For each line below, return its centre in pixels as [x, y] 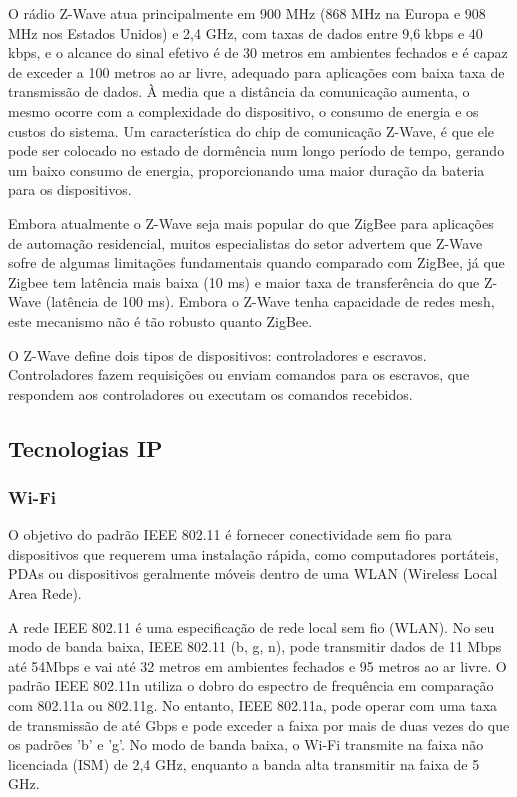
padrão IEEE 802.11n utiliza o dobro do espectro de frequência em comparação [251, 685]
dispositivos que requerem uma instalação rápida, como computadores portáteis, [253, 553]
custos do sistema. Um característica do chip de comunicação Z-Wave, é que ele [251, 130]
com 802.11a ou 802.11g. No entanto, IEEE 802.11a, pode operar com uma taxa [253, 705]
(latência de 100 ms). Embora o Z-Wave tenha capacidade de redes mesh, [270, 301]
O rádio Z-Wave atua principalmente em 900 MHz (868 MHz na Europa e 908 [247, 13]
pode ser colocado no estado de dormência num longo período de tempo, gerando [256, 150]
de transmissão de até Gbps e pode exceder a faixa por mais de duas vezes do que [259, 724]
